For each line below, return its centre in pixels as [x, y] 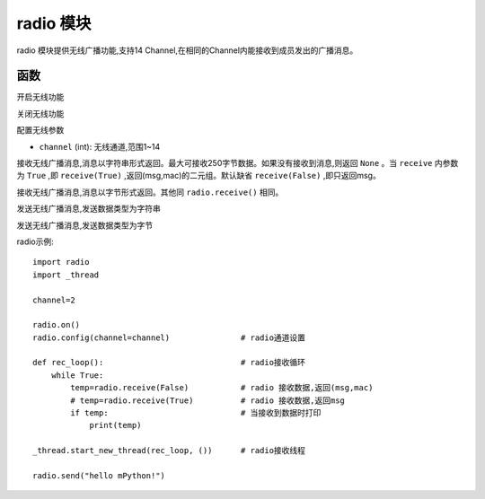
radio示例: [35, 241]
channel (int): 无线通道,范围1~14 [100, 146]
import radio [61, 262]
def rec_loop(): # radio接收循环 [169, 363]
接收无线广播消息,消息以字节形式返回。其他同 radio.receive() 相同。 [150, 192]
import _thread [66, 275]
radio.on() [57, 325]
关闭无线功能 [40, 113]
